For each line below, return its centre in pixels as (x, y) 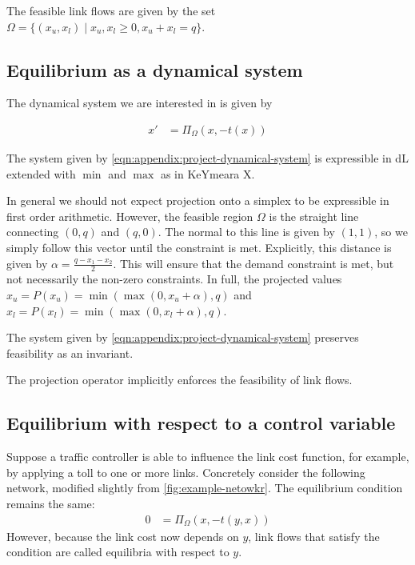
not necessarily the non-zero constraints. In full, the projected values (174, 279)
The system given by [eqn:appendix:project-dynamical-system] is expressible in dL (207, 158)
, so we (391, 232)
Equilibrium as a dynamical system (155, 69)
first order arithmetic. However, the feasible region (130, 216)
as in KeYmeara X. (207, 173)
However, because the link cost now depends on (123, 536)
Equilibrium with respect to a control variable (201, 423)
